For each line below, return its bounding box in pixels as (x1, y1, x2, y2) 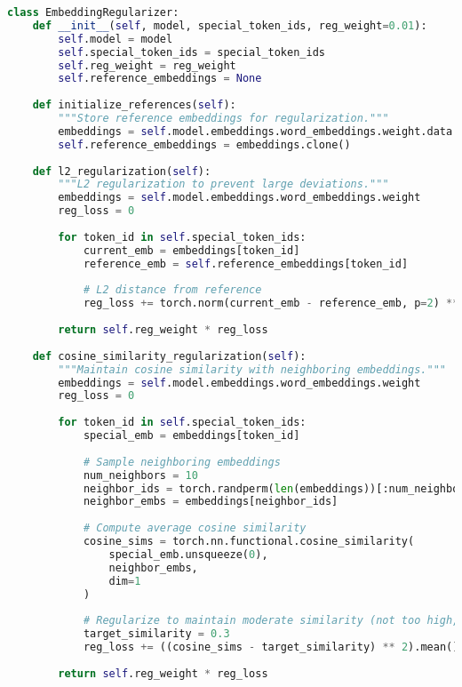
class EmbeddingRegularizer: (7, 6, 179, 19)
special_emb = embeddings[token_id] (83, 429, 300, 442)
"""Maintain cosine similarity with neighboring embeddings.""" (58, 363, 446, 376)
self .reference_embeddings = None (58, 72, 262, 85)
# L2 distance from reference (83, 284, 262, 297)
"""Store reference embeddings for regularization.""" (58, 112, 389, 124)
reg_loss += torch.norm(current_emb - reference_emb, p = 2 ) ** (83, 297, 459, 310)
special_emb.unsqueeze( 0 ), (108, 547, 268, 561)
